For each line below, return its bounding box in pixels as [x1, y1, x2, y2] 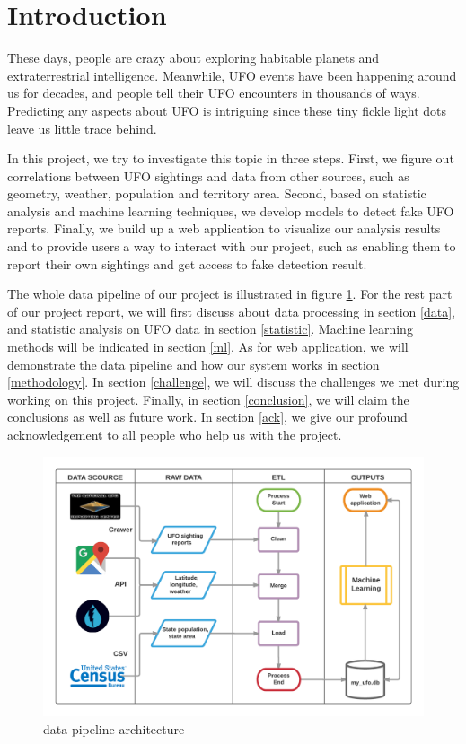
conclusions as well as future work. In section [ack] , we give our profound [7, 407, 408, 426]
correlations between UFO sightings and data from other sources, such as [7, 166, 409, 185]
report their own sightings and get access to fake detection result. [7, 254, 367, 273]
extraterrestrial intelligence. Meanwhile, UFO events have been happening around [7, 66, 457, 84]
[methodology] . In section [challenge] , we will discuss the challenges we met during [7, 372, 460, 391]
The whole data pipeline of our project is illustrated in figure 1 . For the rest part [7, 284, 453, 303]
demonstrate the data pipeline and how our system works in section [7, 354, 380, 373]
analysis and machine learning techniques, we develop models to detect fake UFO [7, 201, 454, 220]
